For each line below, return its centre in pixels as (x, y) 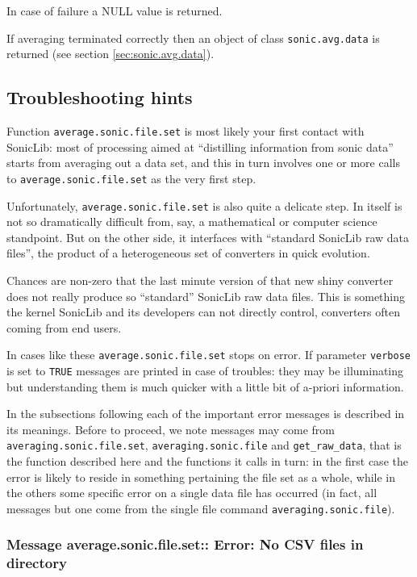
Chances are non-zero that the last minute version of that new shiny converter (200, 280)
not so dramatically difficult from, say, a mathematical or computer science (192, 222)
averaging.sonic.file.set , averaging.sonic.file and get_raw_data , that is (204, 445)
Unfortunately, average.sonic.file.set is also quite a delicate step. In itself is (204, 205)
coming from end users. (64, 327)
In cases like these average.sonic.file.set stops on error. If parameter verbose (208, 355)
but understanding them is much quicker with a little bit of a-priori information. (205, 386)
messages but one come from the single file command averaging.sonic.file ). (201, 508)
